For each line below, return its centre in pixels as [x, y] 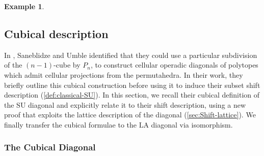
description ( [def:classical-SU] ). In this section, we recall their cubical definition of [132, 95]
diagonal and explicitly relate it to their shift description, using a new [137, 104]
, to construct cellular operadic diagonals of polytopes [174, 65]
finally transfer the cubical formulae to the [70, 124]
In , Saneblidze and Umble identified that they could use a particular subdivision [131, 55]
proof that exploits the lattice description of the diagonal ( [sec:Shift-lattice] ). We [130, 115]
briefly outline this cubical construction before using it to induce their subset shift [132, 85]
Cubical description [56, 33]
